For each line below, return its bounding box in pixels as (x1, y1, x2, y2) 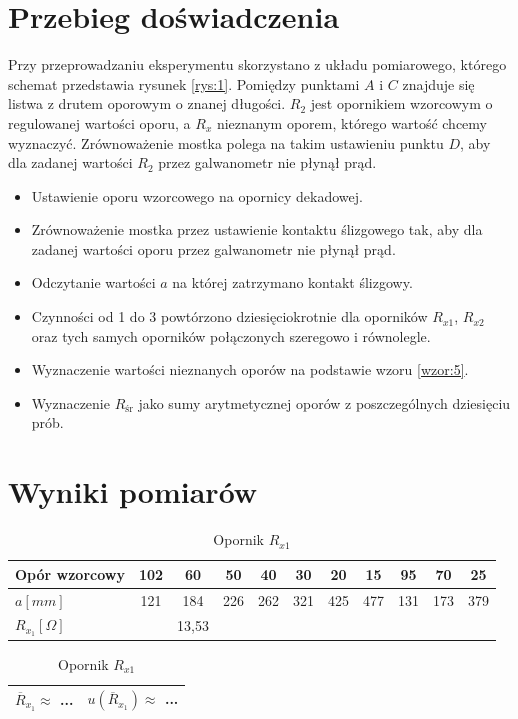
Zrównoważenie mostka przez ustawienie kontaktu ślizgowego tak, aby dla (31, 219, 483, 240)
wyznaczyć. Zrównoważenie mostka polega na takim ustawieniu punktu (8, 132, 444, 153)
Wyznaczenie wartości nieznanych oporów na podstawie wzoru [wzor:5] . (31, 359, 469, 380)
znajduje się (402, 73, 475, 94)
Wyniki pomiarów (8, 471, 258, 512)
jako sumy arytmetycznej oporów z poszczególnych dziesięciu (138, 392, 511, 413)
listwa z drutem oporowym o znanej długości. (8, 93, 286, 114)
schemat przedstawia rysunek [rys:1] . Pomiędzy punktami (8, 73, 360, 94)
